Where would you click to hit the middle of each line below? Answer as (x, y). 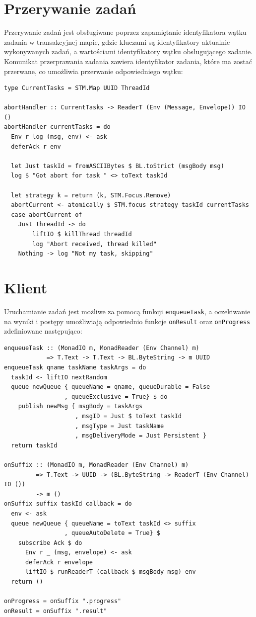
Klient (26, 287)
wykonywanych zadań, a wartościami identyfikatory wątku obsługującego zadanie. (128, 51)
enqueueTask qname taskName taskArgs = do (75, 367)
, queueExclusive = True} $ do (116, 397)
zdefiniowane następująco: (43, 331)
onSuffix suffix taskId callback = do (68, 504)
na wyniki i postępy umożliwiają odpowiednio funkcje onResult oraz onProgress (127, 321)
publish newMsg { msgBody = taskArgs (80, 406)
